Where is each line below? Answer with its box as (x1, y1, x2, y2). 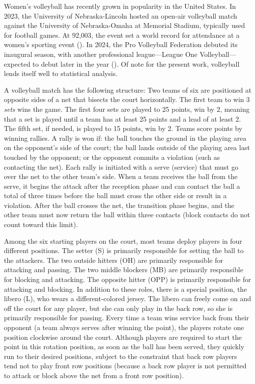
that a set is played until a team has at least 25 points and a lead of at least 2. (4, 113, 241, 124)
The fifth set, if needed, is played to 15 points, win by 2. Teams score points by (4, 123, 243, 133)
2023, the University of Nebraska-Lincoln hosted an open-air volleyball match (4, 10, 237, 21)
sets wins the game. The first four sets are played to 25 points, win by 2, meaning (4, 103, 250, 114)
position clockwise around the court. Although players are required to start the (4, 332, 242, 342)
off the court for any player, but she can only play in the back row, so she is (4, 303, 233, 313)
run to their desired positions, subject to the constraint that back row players (4, 351, 237, 361)
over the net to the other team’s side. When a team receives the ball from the (4, 171, 238, 181)
